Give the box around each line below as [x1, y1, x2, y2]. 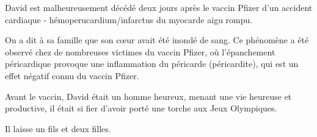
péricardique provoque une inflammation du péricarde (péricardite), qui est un [5, 57, 299, 70]
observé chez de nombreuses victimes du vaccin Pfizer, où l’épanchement [5, 45, 275, 58]
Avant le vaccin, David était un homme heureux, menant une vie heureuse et [5, 90, 292, 102]
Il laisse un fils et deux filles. [5, 122, 111, 135]
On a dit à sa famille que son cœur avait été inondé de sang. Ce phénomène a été [5, 33, 309, 46]
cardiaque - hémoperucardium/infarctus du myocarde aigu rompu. [5, 13, 253, 26]
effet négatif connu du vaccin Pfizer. [5, 69, 139, 82]
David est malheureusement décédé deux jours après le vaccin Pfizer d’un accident [5, 1, 313, 13]
